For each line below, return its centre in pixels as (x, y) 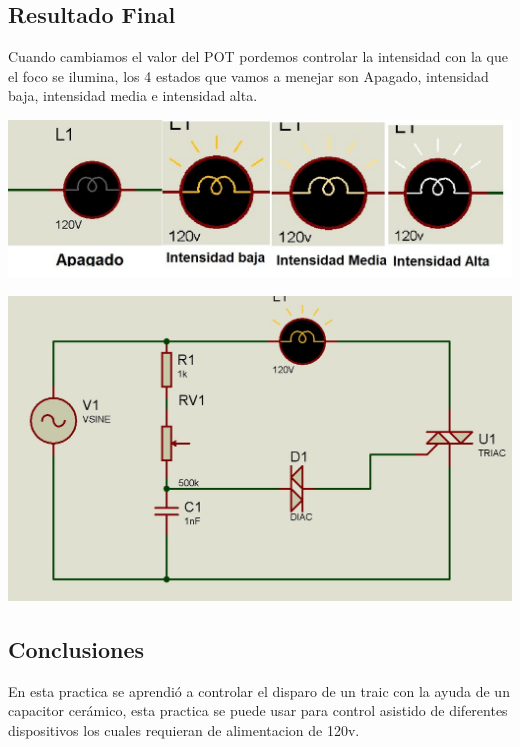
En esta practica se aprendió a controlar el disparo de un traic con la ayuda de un (259, 690)
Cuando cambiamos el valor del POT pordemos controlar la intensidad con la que (258, 56)
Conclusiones (76, 648)
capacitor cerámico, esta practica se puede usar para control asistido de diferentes (258, 710)
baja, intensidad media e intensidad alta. (133, 95)
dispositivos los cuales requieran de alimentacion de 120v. (184, 729)
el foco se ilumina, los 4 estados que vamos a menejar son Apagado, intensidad (248, 75)
